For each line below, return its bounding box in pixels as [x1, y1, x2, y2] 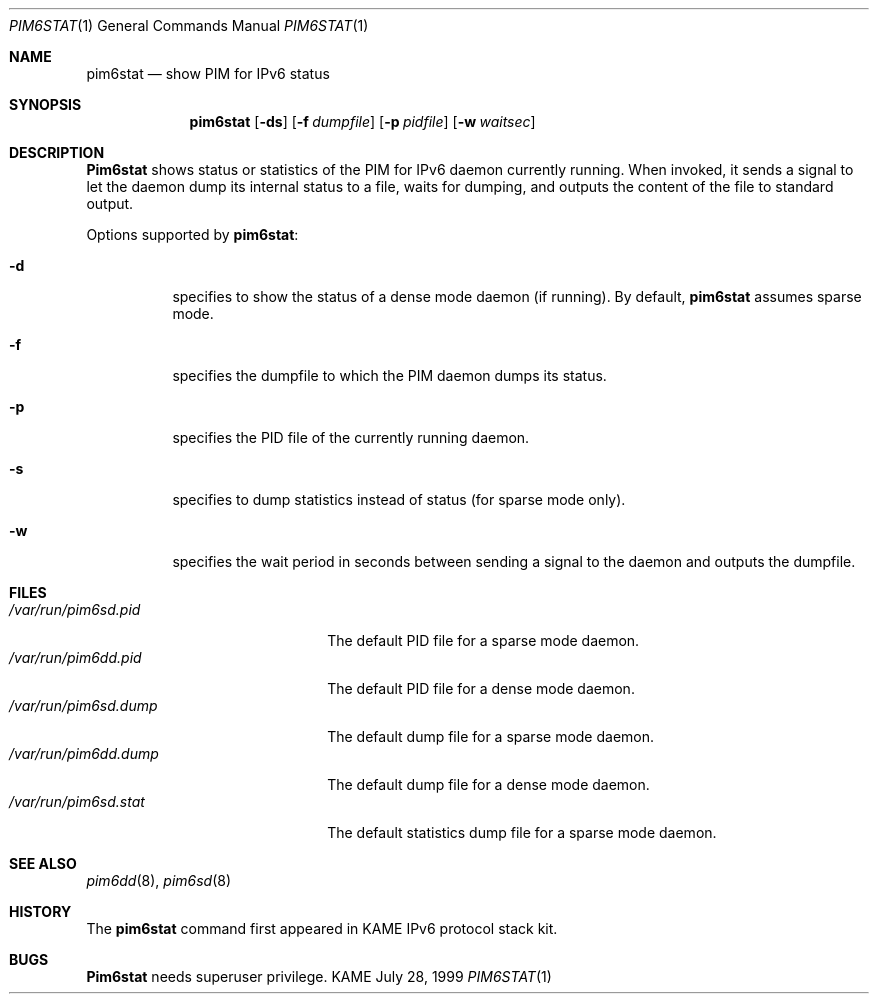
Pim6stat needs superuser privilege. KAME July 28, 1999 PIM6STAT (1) [86, 968, 552, 985]
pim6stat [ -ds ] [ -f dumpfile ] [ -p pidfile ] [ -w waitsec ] [189, 113, 536, 130]
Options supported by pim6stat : [86, 226, 299, 243]
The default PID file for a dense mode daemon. [327, 680, 635, 697]
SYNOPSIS [9, 96, 82, 113]
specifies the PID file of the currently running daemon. [172, 429, 530, 446]
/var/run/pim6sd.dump [9, 697, 158, 714]
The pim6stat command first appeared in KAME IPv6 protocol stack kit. [86, 920, 558, 937]
